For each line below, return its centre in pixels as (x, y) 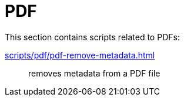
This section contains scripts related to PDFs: (92, 37)
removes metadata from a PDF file (94, 73)
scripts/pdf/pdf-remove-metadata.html (80, 55)
